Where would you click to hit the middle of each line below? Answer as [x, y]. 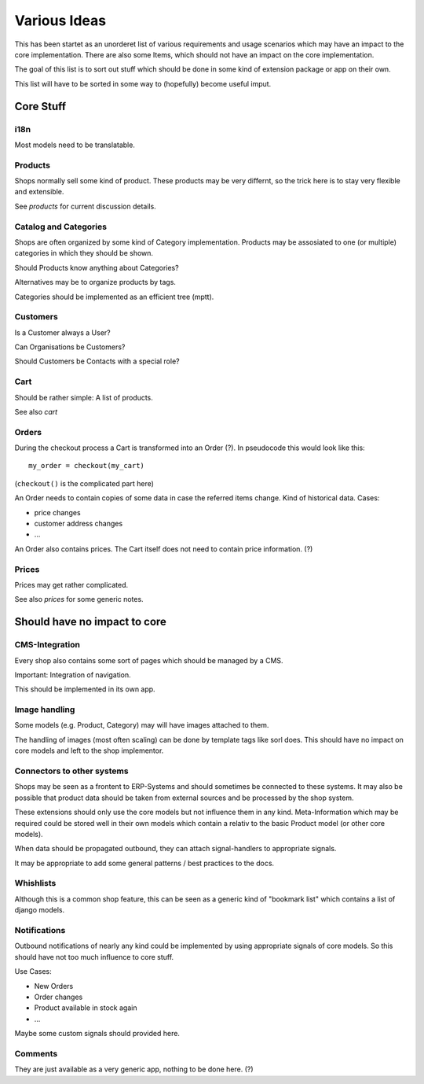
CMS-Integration [47, 645]
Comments [36, 1053]
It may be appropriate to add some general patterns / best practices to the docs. [144, 863]
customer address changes [79, 524]
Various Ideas [60, 20]
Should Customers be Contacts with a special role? [97, 361]
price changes [58, 512]
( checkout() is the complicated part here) [84, 483]
